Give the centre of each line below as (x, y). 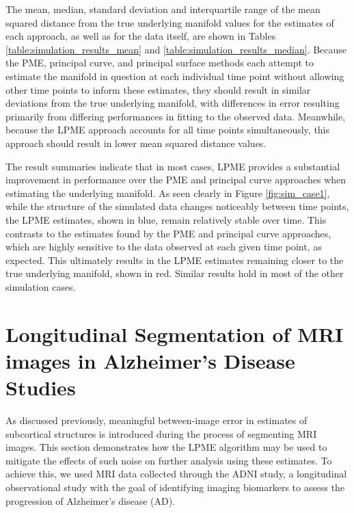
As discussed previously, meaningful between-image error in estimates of (156, 420)
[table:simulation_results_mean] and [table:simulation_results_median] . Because (176, 49)
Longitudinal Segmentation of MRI (175, 333)
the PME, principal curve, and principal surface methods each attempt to (160, 63)
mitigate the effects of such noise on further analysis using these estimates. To (169, 460)
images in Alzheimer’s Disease (150, 360)
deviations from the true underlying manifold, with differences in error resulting (173, 103)
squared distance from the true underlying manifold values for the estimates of (170, 22)
